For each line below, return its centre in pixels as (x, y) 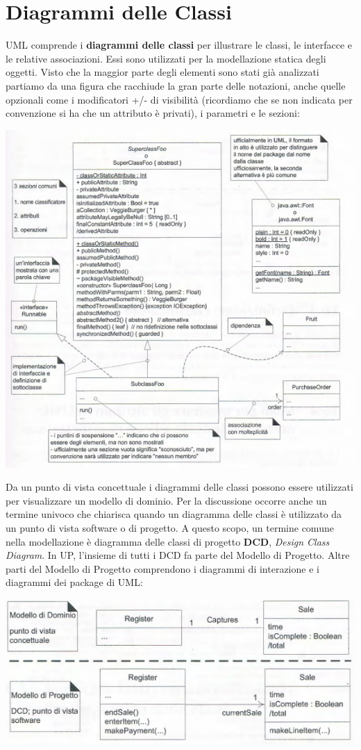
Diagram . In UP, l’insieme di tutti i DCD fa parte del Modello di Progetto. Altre (178, 555)
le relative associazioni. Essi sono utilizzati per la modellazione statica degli (166, 58)
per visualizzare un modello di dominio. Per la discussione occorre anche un (166, 500)
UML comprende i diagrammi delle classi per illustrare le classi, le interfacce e (179, 45)
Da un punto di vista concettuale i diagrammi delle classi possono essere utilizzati (179, 487)
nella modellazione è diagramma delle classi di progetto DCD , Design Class (168, 541)
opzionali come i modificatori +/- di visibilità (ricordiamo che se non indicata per (179, 99)
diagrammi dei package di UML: (74, 582)
